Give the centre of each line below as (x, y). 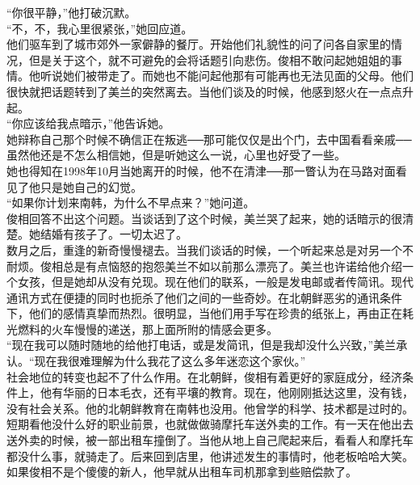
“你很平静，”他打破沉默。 (71, 12)
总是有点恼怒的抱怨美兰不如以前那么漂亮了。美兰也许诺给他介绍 (232, 266)
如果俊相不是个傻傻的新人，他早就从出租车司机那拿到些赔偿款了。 (182, 472)
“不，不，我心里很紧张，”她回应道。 (100, 28)
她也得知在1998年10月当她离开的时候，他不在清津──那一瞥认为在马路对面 (201, 170)
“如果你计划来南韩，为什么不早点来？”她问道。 (131, 202)
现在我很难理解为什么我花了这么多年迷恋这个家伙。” (170, 361)
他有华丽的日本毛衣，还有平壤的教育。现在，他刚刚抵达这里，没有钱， (227, 392)
